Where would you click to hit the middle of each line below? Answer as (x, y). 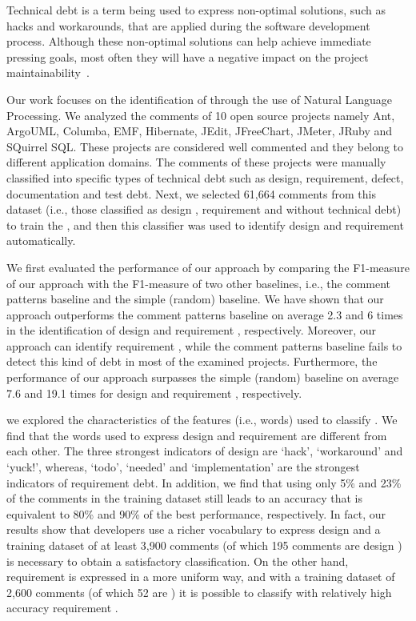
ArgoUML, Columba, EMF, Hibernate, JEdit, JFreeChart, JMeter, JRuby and (200, 131)
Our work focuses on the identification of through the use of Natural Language (200, 99)
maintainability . (48, 72)
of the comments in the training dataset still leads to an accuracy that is (184, 498)
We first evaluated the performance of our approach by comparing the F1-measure (208, 267)
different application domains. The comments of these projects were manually (196, 162)
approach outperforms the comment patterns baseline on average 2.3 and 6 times (205, 314)
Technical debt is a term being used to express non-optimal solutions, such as (196, 10)
